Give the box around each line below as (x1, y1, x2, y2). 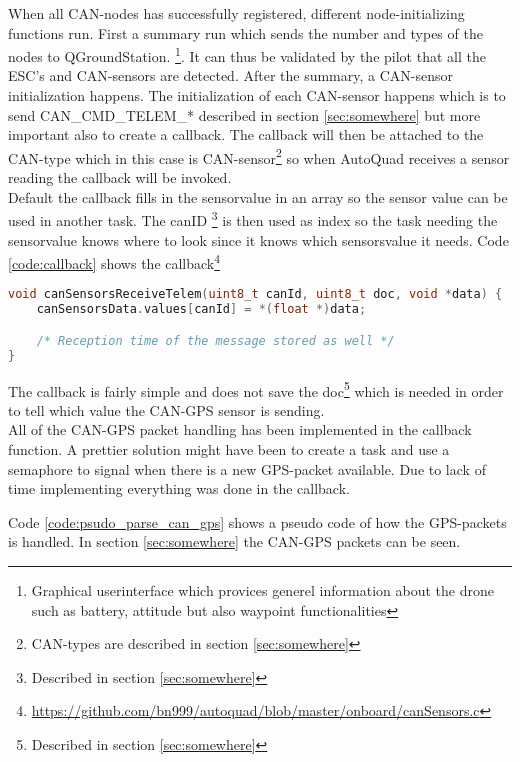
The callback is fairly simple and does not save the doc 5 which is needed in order (8, 377, 504, 401)
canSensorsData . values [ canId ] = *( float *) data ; (36, 302, 367, 317)
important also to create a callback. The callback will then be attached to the (8, 124, 484, 145)
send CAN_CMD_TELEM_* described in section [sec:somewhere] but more (8, 104, 481, 125)
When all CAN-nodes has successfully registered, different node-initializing (8, 3, 465, 23)
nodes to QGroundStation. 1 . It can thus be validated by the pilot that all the (8, 43, 486, 66)
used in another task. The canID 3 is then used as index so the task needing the (8, 207, 498, 230)
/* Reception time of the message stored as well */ (36, 333, 395, 348)
